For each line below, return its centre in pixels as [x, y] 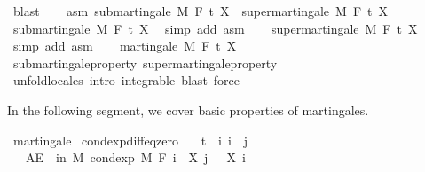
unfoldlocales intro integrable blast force [126, 80]
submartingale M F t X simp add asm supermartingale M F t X [215, 28]
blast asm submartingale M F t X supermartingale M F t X [201, 11]
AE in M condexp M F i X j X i [135, 157]
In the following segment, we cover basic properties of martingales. [188, 109]
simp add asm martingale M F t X [125, 46]
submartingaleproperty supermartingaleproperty [145, 63]
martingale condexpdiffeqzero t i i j [130, 140]
